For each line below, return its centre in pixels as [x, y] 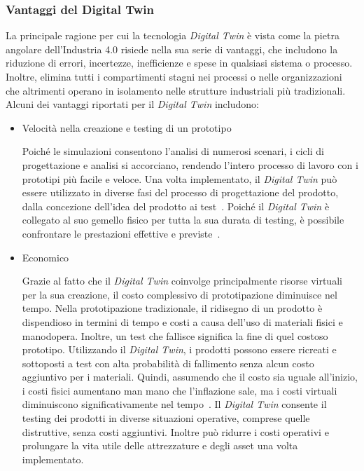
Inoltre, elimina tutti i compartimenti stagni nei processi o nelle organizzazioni [174, 76]
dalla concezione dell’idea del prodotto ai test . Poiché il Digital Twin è [176, 206]
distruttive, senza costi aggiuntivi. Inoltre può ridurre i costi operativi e [175, 431]
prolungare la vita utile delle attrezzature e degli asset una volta [160, 445]
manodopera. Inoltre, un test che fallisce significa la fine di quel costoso [175, 335]
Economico [45, 257]
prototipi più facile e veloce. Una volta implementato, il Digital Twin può [180, 178]
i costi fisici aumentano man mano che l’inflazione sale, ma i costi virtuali [180, 390]
